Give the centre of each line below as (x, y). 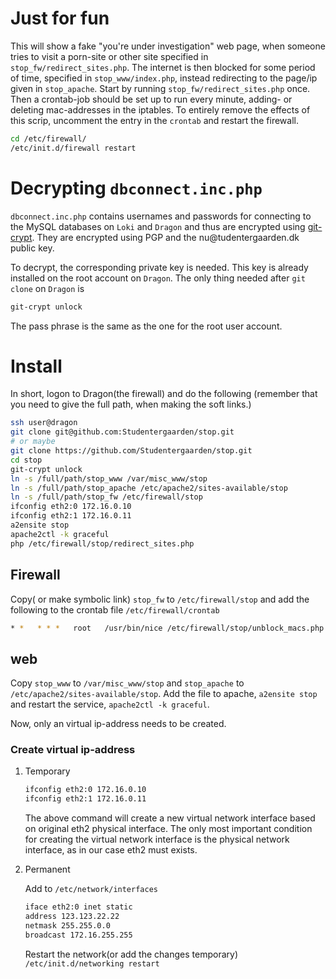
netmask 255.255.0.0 (67, 925)
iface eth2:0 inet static (78, 907)
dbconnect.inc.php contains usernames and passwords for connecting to (161, 216)
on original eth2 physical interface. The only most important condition (168, 829)
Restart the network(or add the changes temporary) (131, 954)
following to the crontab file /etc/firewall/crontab (115, 609)
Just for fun (60, 18)
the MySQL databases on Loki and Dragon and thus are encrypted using (158, 226)
